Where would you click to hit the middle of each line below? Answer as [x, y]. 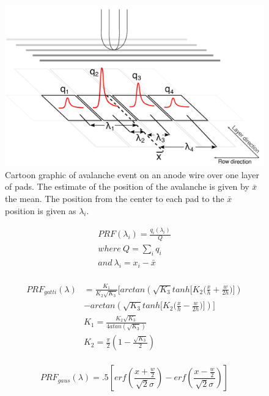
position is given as [41, 210]
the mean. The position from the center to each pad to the [115, 198]
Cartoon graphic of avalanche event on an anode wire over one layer [132, 174]
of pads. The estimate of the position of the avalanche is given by [127, 186]
